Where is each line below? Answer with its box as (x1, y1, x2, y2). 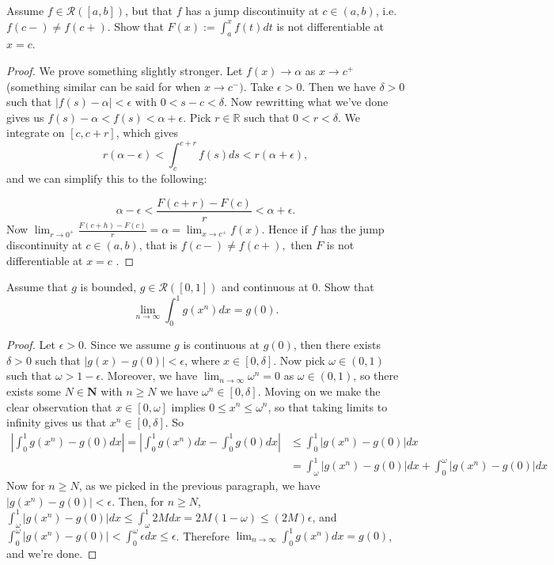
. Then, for (112, 492, 165, 509)
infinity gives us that (6, 414, 107, 430)
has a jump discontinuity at (185, 2, 319, 18)
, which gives (116, 124, 178, 141)
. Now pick (273, 351, 325, 368)
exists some (6, 382, 62, 399)
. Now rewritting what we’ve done (223, 93, 389, 110)
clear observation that (6, 398, 112, 415)
